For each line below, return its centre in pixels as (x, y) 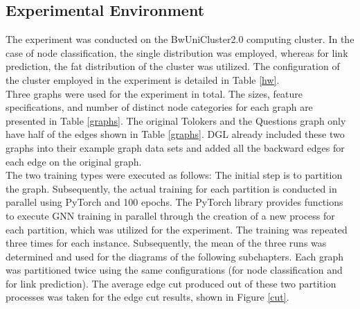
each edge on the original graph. (74, 161)
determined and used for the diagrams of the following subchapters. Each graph (175, 256)
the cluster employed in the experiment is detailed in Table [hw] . (143, 79)
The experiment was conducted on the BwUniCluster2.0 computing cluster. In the (180, 39)
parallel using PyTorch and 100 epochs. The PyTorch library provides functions (174, 202)
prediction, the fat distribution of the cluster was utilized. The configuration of (173, 66)
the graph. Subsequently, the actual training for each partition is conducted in (171, 188)
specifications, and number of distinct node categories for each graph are (159, 107)
